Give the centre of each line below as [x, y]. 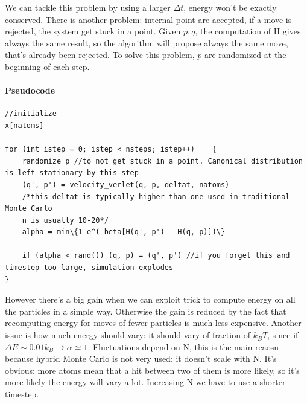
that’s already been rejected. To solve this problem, [100, 55]
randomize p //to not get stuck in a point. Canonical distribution [162, 161]
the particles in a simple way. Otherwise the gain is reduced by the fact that [146, 311]
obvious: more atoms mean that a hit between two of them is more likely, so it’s [152, 370]
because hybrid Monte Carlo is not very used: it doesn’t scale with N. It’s [141, 358]
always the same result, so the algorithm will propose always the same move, [147, 43]
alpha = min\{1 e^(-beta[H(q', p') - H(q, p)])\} [124, 232]
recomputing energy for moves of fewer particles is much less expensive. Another [153, 323]
